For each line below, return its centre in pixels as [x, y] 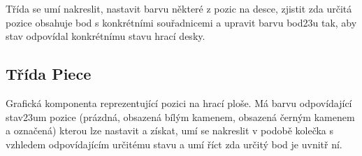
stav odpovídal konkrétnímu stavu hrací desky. [106, 36]
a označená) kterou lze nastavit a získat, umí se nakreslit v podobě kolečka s [170, 130]
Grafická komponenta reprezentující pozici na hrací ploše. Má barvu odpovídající [179, 102]
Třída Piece [49, 74]
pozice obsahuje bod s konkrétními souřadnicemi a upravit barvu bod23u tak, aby [181, 22]
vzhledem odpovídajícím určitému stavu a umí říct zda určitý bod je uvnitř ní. [174, 144]
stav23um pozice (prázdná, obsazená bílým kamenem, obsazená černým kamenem [180, 116]
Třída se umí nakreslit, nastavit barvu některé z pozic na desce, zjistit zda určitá [179, 8]
